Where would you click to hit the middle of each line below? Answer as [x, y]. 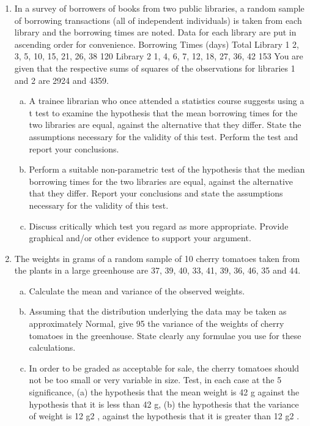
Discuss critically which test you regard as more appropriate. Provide [159, 226]
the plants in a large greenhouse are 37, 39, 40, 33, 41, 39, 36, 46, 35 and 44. [157, 270]
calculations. [52, 347]
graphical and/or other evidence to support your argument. [140, 238]
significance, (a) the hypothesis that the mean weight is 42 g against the [164, 392]
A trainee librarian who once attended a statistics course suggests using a [167, 101]
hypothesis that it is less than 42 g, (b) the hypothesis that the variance [164, 404]
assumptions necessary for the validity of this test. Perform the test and [164, 136]
